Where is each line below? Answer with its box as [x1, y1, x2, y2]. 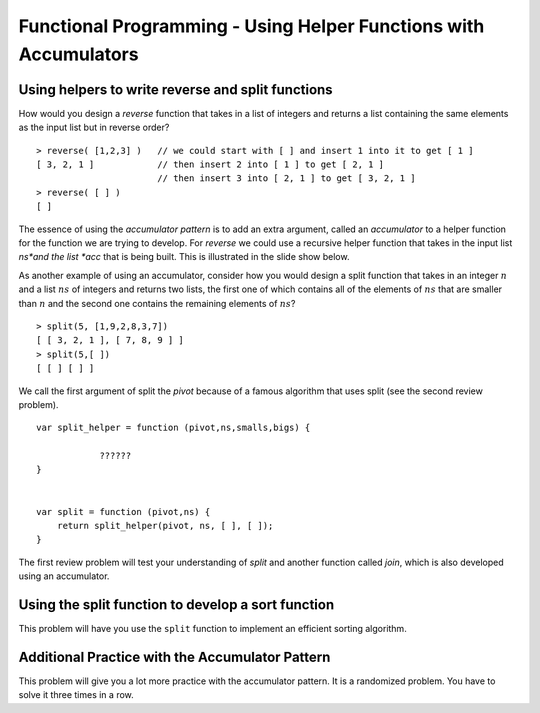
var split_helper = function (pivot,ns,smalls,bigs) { [36, 422, 311, 434]
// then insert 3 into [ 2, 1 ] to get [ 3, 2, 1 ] [156, 173, 416, 184]
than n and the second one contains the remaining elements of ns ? [18, 297, 296, 309]
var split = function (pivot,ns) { [36, 506, 211, 517]
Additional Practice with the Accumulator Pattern [18, 648, 331, 665]
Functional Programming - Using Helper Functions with [18, 15, 485, 37]
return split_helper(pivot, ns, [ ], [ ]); [56, 520, 274, 532]
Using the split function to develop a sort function [18, 596, 335, 613]
